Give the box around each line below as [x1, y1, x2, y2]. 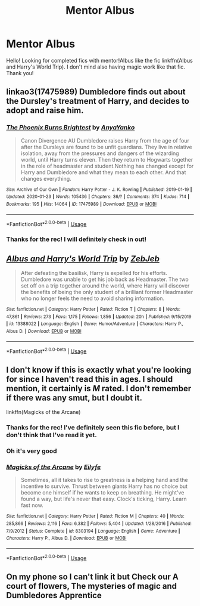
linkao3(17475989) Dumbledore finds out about [6, 87, 186, 97]
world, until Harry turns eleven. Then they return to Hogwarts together [20, 156, 193, 163]
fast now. [20, 502, 43, 509]
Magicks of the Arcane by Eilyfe [6, 463, 101, 471]
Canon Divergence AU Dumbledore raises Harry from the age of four [20, 137, 189, 144]
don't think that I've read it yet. [6, 431, 97, 439]
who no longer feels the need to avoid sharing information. [20, 295, 165, 302]
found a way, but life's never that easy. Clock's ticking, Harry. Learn [20, 496, 187, 503]
